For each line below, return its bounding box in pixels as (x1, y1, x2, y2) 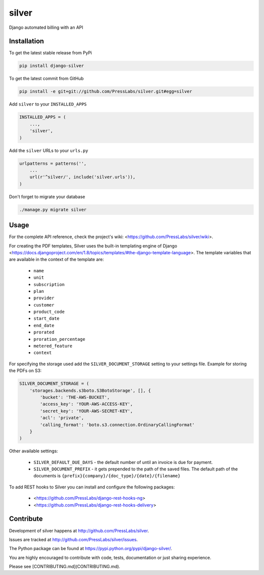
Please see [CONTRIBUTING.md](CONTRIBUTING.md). (9, 564, 121, 570)
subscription (33, 282, 65, 287)
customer (33, 302, 55, 308)
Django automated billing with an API (9, 24, 83, 30)
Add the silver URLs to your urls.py (9, 147, 88, 154)
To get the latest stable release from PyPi (9, 50, 92, 56)
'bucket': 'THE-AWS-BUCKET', (40, 394, 110, 400)
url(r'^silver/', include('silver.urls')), (29, 174, 135, 180)
